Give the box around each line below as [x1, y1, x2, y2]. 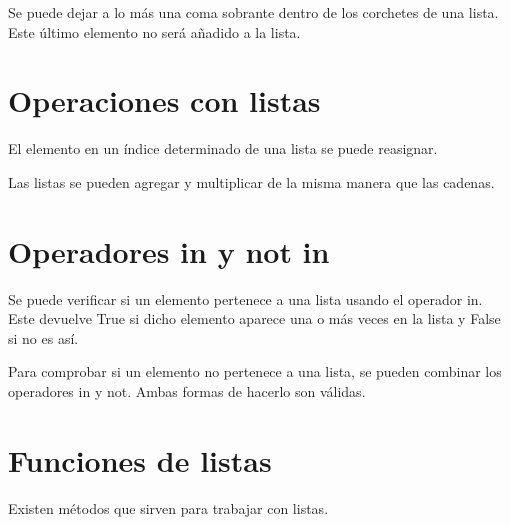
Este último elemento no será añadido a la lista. [8, 21, 301, 42]
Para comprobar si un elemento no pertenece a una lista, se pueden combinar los [8, 361, 502, 382]
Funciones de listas [8, 439, 272, 480]
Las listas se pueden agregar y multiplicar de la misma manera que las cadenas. [8, 171, 495, 192]
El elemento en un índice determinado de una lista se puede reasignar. [8, 138, 438, 159]
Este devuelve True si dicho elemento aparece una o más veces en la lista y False [8, 308, 501, 329]
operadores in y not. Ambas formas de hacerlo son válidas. [8, 381, 366, 401]
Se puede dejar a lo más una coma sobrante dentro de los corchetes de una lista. [8, 2, 499, 22]
